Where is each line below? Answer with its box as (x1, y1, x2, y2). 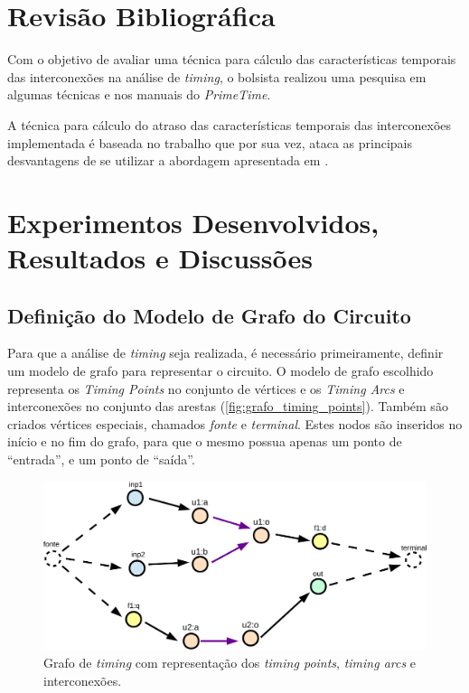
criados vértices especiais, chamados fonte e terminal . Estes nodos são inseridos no (7, 414, 463, 433)
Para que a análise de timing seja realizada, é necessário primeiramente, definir (7, 343, 444, 362)
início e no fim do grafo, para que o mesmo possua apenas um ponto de (7, 432, 402, 451)
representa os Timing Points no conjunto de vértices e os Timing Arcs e (7, 379, 405, 398)
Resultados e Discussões (7, 239, 313, 276)
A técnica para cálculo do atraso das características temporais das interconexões (7, 115, 452, 134)
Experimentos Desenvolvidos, (7, 203, 380, 240)
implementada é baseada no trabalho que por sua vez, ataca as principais (7, 133, 413, 152)
